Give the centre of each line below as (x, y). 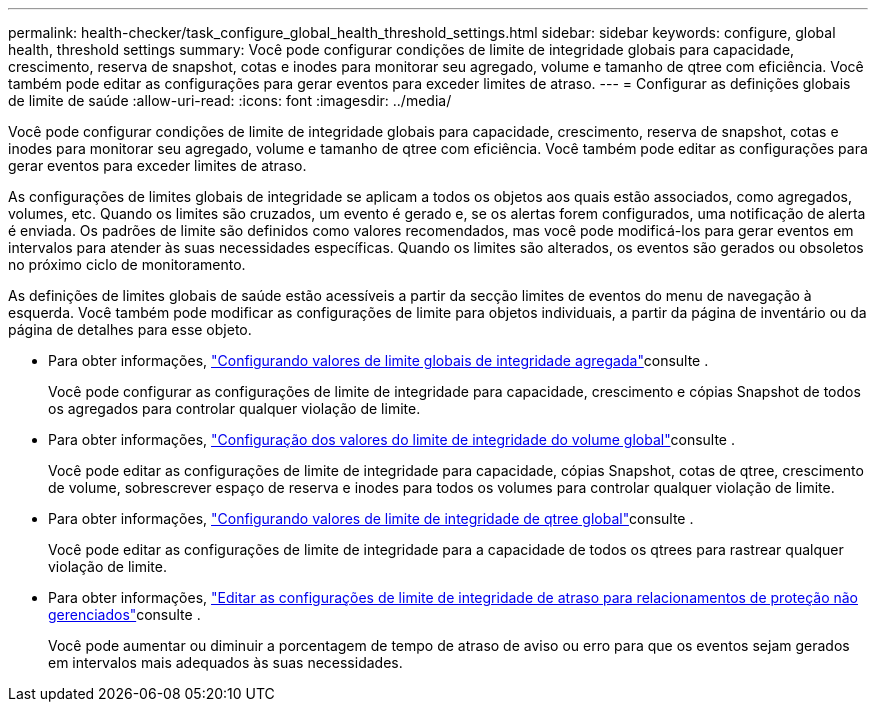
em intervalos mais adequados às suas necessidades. (225, 662)
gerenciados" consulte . (124, 614)
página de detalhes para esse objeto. (130, 329)
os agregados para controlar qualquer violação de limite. (234, 408)
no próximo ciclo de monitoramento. (127, 264)
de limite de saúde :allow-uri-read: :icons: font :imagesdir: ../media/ (230, 100)
